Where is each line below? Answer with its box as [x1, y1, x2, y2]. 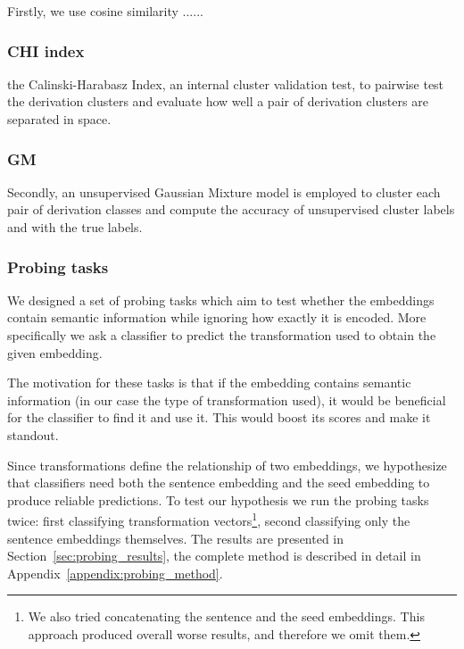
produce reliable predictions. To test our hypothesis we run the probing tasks [7, 490, 429, 509]
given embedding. [7, 343, 103, 362]
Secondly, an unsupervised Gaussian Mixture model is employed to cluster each [7, 182, 441, 201]
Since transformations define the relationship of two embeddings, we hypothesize [7, 455, 447, 474]
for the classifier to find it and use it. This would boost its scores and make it [7, 408, 431, 427]
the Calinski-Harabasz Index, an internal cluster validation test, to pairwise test [7, 74, 444, 93]
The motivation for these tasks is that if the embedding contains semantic [7, 373, 411, 392]
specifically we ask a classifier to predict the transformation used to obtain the [7, 326, 436, 344]
